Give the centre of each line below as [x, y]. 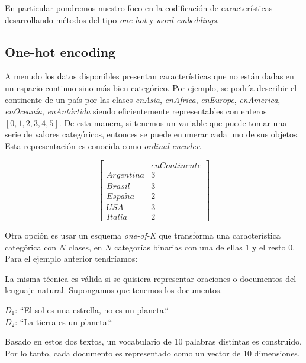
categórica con [31, 247]
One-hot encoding [60, 51]
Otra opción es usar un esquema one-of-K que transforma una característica [143, 235]
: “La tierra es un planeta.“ [64, 321]
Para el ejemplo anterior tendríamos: [71, 258]
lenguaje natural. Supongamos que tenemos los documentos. [114, 290]
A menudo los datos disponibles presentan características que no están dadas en [149, 76]
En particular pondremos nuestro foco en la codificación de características [139, 8]
